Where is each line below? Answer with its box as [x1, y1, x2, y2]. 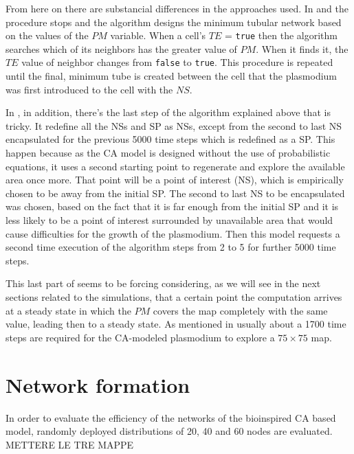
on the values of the [5, 28, 89, 43]
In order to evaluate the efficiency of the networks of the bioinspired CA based [5, 410, 336, 424]
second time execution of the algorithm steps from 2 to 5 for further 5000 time [5, 240, 336, 254]
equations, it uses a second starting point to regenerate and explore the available [5, 159, 345, 173]
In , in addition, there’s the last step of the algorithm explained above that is [5, 105, 331, 120]
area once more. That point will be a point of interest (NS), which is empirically [5, 172, 344, 187]
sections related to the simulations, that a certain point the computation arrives [5, 290, 342, 304]
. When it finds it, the [256, 41, 349, 56]
